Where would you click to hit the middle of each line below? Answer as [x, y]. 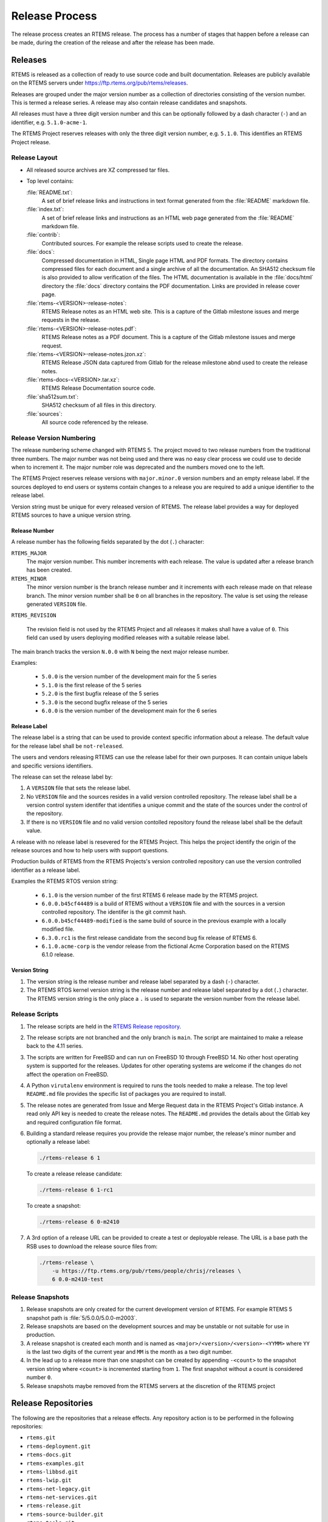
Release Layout [34, 158]
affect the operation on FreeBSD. [67, 1074]
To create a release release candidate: [74, 1174]
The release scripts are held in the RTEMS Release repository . [104, 1026]
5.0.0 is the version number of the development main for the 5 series [129, 676]
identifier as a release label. [46, 870]
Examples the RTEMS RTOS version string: [64, 881]
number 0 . [39, 1377]
